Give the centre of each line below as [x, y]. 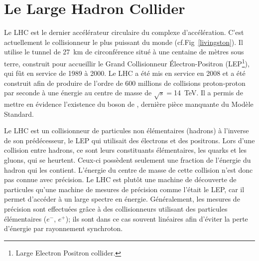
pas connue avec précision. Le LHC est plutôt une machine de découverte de [120, 179]
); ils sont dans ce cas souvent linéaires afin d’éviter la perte [157, 218]
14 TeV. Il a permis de [208, 93]
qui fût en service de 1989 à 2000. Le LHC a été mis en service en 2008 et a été [125, 73]
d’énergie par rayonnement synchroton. [64, 228]
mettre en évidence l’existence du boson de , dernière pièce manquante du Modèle [129, 104]
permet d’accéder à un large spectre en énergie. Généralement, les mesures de [122, 199]
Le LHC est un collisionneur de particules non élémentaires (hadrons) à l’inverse [127, 130]
